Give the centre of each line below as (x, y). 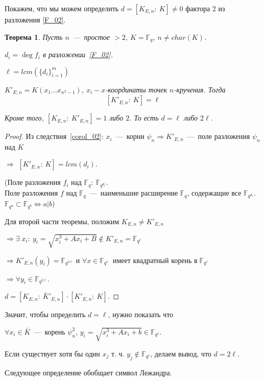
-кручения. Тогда (200, 89)
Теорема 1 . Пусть (34, 37)
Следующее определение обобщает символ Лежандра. (88, 372)
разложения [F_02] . (35, 19)
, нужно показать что (141, 314)
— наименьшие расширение (134, 193)
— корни (130, 136)
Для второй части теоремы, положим (62, 221)
